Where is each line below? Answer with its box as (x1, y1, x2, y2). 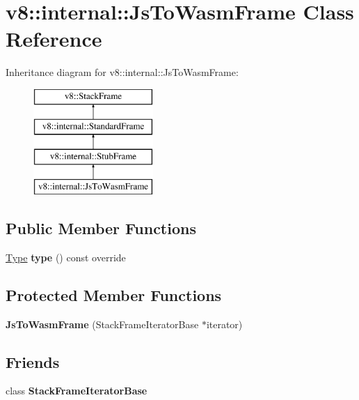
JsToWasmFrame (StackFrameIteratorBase (6, 316, 199, 331)
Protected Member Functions (6, 284, 222, 305)
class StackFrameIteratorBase (6, 383, 147, 398)
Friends (6, 351, 60, 372)
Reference (6, 24, 102, 53)
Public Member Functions (6, 217, 196, 239)
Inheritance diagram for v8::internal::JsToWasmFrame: (6, 65, 239, 79)
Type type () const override (6, 249, 126, 264)
